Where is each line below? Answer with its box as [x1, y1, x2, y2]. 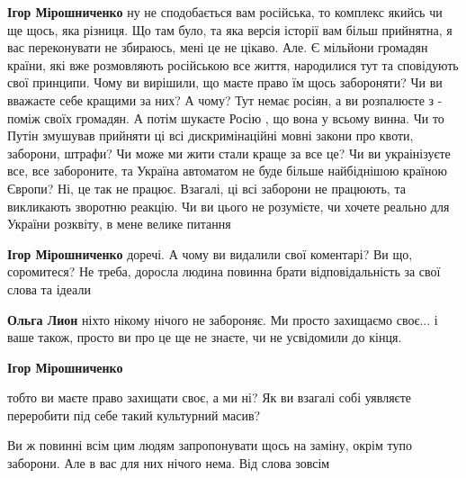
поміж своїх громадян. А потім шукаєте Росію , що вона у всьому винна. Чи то [7, 108, 444, 127]
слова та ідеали [7, 279, 91, 298]
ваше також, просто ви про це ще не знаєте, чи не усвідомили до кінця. [7, 328, 402, 347]
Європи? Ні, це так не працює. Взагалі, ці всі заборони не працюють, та [7, 178, 406, 197]
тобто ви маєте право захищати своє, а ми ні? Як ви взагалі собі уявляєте [7, 388, 411, 407]
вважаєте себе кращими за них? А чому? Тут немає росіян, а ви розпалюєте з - [7, 90, 443, 109]
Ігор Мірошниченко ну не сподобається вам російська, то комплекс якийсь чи [7, 3, 443, 21]
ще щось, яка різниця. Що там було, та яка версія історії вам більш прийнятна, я [7, 20, 453, 39]
